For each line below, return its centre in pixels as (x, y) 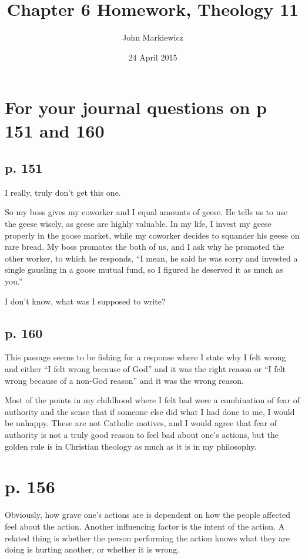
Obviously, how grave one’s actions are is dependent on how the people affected (148, 515)
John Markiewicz (153, 37)
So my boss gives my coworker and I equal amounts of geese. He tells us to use (146, 212)
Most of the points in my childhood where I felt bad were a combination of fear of (152, 400)
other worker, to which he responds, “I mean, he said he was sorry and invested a (151, 258)
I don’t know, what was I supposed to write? (85, 301)
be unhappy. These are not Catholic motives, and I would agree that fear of (141, 423)
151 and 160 (55, 130)
